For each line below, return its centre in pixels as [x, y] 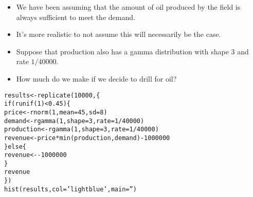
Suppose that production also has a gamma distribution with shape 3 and [132, 51]
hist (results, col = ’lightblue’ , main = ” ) [70, 189]
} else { [15, 146]
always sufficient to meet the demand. [76, 17]
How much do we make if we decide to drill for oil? [96, 78]
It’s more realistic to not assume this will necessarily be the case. [119, 34]
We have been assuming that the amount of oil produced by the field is [128, 7]
